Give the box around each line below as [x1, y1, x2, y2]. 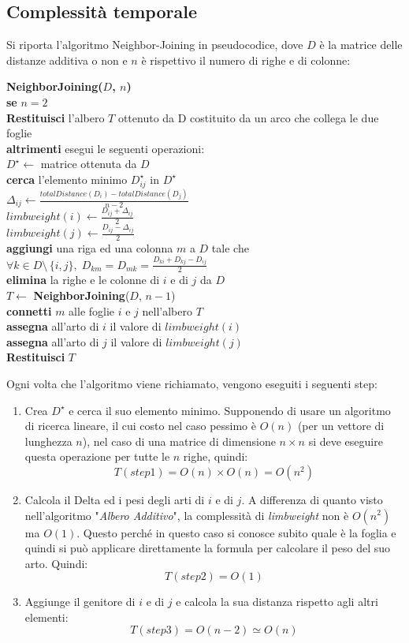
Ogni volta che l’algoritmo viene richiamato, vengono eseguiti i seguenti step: [6, 375, 377, 391]
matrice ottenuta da [40, 155, 137, 172]
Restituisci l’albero [6, 109, 105, 125]
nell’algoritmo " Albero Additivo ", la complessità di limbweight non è [24, 507, 349, 523]
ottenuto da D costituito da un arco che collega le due [117, 109, 379, 125]
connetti [6, 302, 52, 319]
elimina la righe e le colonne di [6, 271, 160, 288]
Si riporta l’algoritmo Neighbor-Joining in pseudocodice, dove [6, 36, 303, 53]
